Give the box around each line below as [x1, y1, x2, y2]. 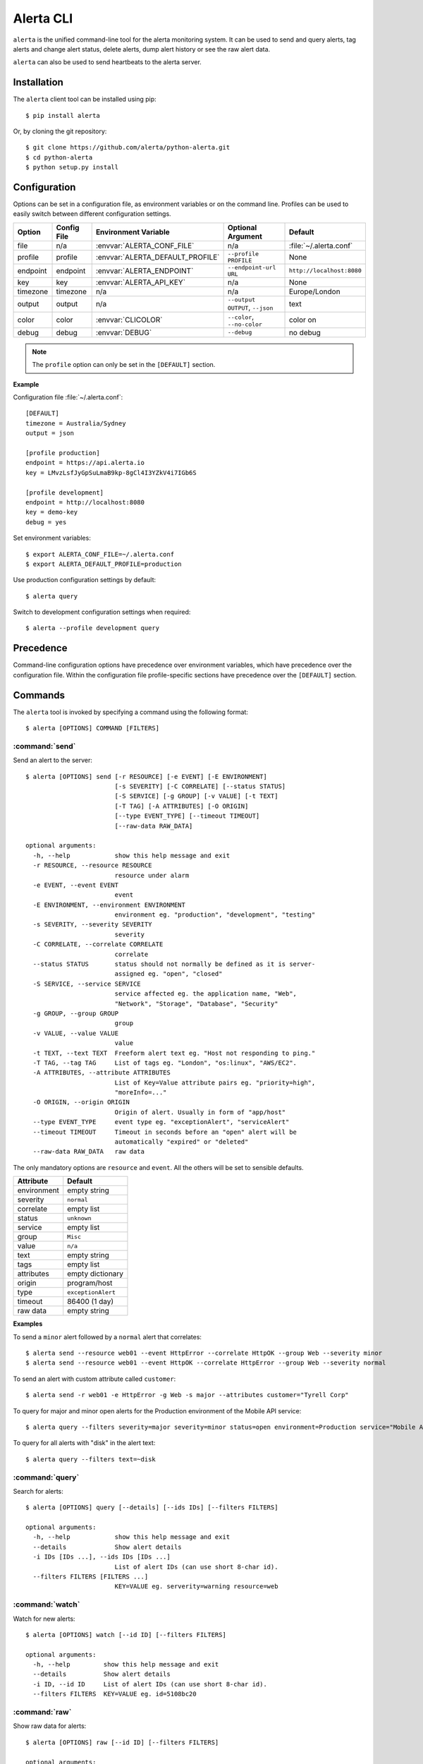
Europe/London [288, 286, 341, 296]
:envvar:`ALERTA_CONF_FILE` [95, 241, 195, 250]
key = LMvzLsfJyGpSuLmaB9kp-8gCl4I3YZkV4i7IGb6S [25, 469, 197, 476]
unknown [67, 1214, 92, 1222]
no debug [288, 327, 321, 337]
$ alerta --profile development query [25, 624, 160, 632]
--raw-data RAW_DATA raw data [32, 1147, 145, 1156]
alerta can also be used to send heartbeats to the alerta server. [13, 58, 202, 66]
